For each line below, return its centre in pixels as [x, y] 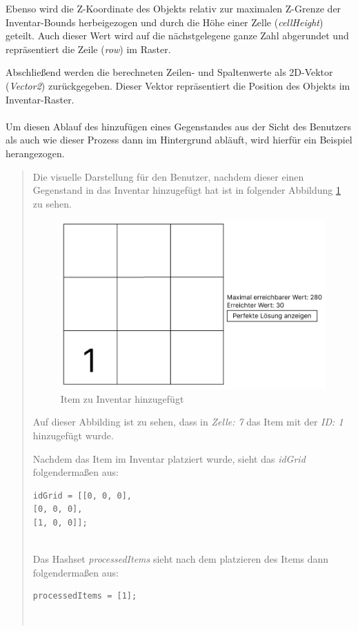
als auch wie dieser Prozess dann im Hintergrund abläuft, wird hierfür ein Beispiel [179, 140]
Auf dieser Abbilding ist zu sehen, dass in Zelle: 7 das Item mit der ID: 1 [188, 422]
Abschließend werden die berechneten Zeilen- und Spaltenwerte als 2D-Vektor [169, 72]
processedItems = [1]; [85, 596]
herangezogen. [35, 153]
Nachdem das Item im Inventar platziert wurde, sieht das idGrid [169, 458]
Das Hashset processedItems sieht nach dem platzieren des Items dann [181, 559]
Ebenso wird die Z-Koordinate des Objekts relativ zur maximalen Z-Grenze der [173, 8]
